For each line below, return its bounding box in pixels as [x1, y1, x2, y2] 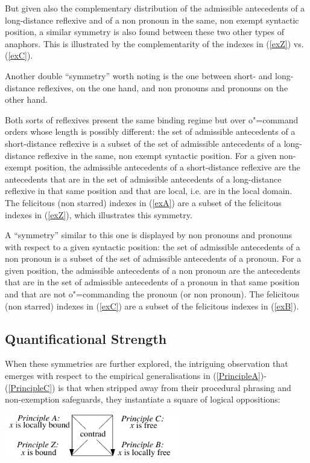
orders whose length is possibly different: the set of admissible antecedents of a [5, 125, 296, 138]
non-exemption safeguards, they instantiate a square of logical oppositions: [5, 393, 280, 406]
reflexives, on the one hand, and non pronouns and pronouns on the [37, 81, 288, 94]
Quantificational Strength [5, 329, 167, 348]
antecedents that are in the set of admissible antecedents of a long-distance [5, 172, 282, 185]
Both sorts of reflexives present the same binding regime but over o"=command [5, 113, 299, 126]
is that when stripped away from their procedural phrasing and [58, 381, 291, 393]
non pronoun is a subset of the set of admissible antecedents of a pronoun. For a [5, 252, 302, 265]
